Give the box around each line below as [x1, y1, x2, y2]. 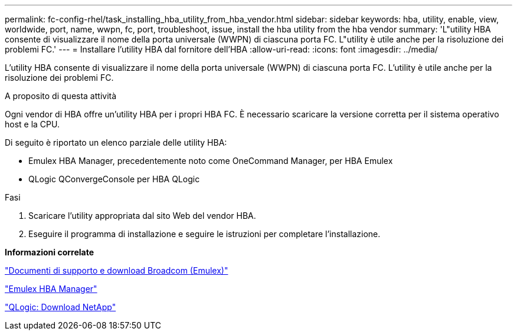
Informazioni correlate [5, 247, 94, 257]
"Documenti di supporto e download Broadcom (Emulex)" [5, 265, 228, 275]
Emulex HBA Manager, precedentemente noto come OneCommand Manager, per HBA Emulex [28, 156, 393, 166]
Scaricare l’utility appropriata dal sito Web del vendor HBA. [28, 211, 256, 221]
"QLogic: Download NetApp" [5, 302, 116, 312]
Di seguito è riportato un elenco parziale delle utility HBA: [5, 137, 227, 147]
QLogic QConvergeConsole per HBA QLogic [28, 174, 200, 184]
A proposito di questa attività [5, 91, 117, 101]
